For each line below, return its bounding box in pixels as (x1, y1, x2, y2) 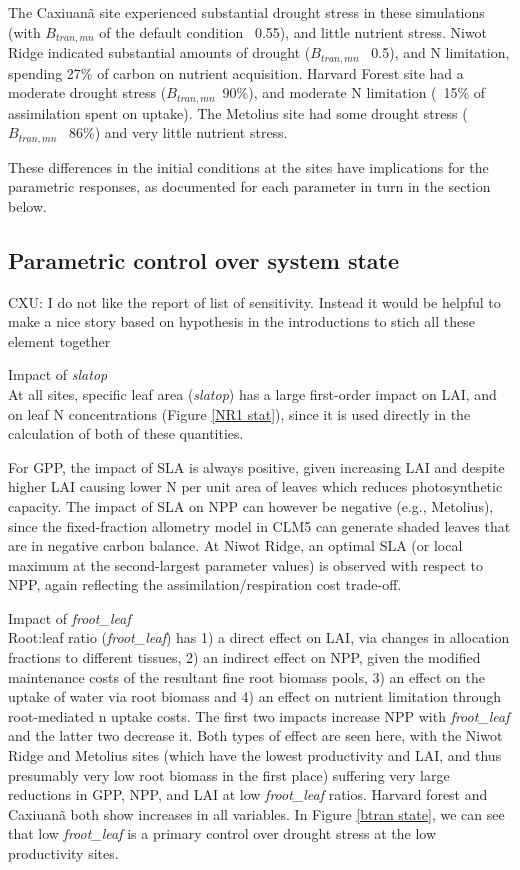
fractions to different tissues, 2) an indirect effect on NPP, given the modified (8, 647, 481, 668)
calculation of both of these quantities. (8, 423, 244, 444)
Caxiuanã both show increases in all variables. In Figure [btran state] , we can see (8, 803, 505, 824)
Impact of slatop (8, 364, 108, 385)
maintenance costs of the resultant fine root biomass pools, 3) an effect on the (8, 666, 485, 687)
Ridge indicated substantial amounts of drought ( (8, 42, 311, 63)
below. (8, 195, 47, 216)
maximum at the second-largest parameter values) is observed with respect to (8, 554, 484, 575)
